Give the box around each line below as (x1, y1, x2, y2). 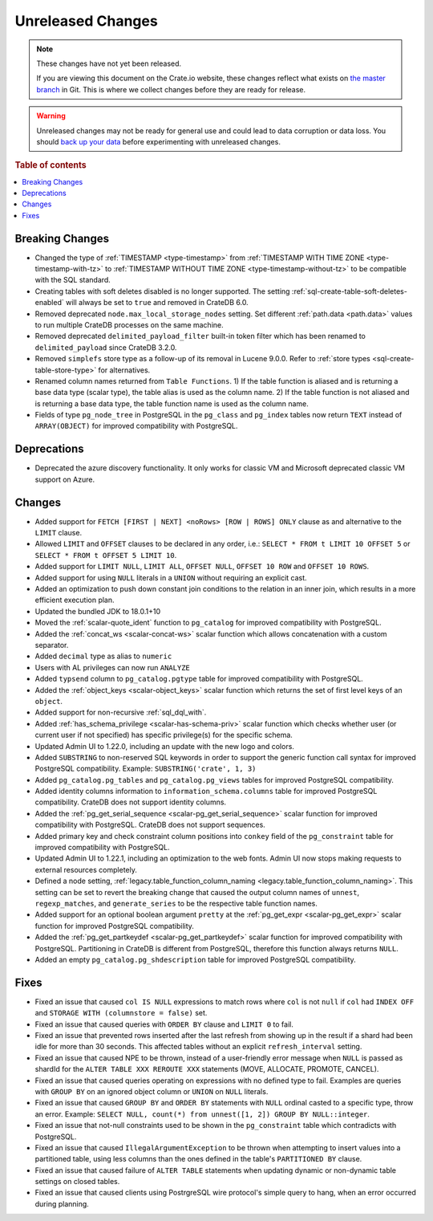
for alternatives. (98, 365, 151, 375)
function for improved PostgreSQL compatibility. (34, 921, 194, 930)
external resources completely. (34, 865, 138, 874)
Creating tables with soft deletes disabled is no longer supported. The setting (34, 286, 290, 296)
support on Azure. (34, 474, 95, 484)
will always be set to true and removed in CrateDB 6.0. (65, 298, 249, 307)
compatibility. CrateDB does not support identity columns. (34, 797, 227, 807)
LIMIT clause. (34, 528, 83, 538)
